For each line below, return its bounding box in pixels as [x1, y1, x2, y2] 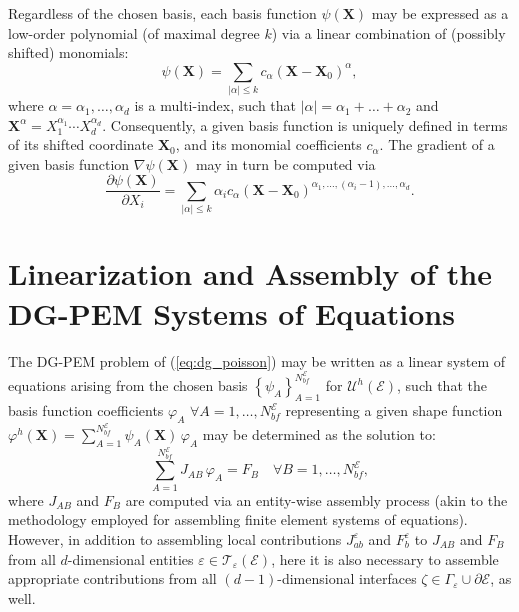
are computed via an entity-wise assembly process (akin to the [125, 489, 508, 510]
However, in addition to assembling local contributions [8, 528, 342, 549]
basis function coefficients [8, 400, 164, 421]
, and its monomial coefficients [175, 134, 362, 155]
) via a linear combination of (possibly [271, 22, 506, 43]
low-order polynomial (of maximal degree [8, 22, 260, 43]
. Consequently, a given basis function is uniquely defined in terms [102, 114, 508, 135]
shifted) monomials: [8, 42, 129, 63]
